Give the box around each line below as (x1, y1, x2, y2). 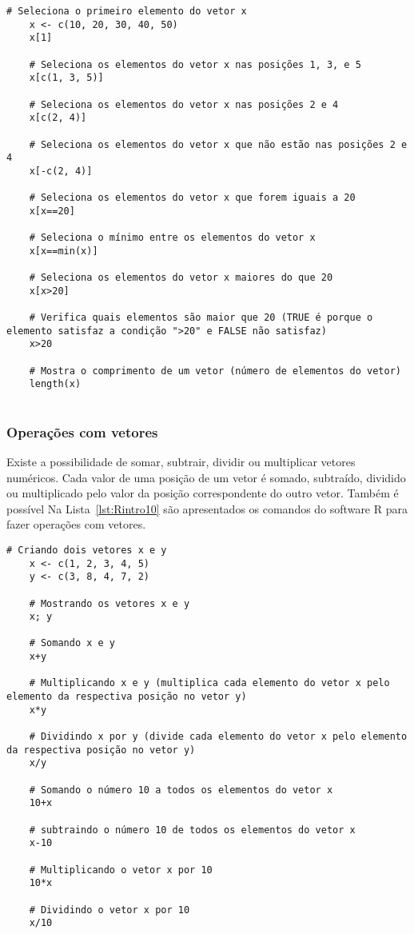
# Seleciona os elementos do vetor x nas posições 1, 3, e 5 (29, 58, 361, 70)
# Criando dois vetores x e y (6, 544, 167, 556)
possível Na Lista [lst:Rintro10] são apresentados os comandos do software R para (6, 500, 408, 517)
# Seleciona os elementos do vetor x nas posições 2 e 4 (29, 98, 339, 110)
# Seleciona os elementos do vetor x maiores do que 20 (29, 272, 333, 284)
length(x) (29, 378, 82, 390)
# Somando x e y (29, 637, 116, 649)
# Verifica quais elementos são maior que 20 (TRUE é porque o (29, 312, 373, 324)
